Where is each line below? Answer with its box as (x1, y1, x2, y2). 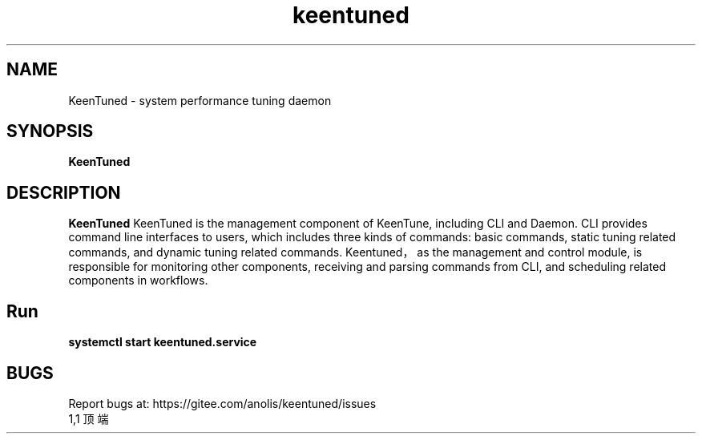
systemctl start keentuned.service (68, 335, 257, 349)
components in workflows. (68, 273, 208, 288)
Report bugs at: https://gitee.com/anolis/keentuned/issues (68, 396, 377, 410)
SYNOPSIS (6, 121, 94, 142)
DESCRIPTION (6, 182, 121, 203)
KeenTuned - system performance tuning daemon (68, 93, 332, 107)
